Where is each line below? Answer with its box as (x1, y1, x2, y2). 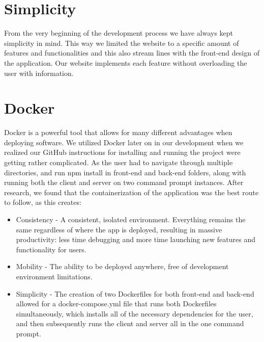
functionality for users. (16, 244, 86, 254)
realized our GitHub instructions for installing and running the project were (4, 147, 241, 157)
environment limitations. (16, 271, 93, 281)
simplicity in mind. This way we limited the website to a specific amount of (4, 37, 239, 48)
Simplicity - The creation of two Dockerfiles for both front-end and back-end (16, 288, 254, 299)
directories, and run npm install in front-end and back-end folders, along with (4, 167, 246, 177)
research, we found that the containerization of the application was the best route (4, 187, 259, 197)
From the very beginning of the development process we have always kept (4, 28, 233, 38)
